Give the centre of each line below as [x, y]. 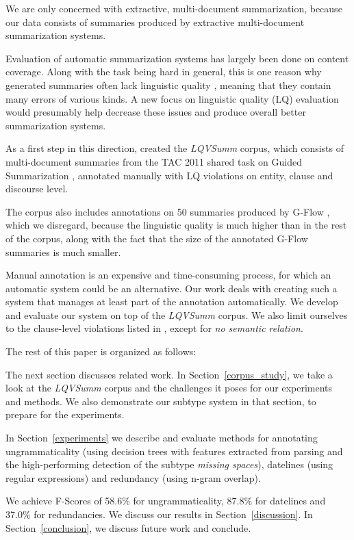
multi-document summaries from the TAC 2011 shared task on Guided [154, 161]
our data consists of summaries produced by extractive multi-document [155, 22]
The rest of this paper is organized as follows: [101, 351]
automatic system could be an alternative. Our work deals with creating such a [172, 288]
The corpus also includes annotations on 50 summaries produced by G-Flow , [168, 211]
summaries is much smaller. [63, 252]
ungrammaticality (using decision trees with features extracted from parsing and [174, 451]
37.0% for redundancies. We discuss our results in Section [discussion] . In [159, 514]
